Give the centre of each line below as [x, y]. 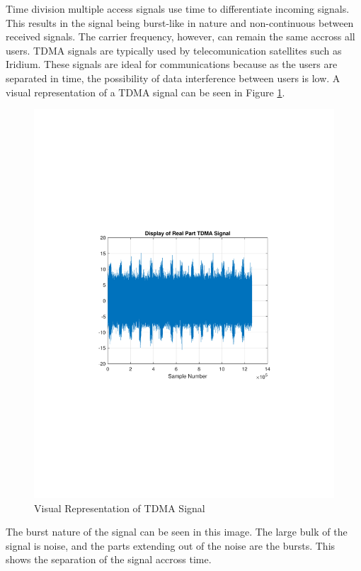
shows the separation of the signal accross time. [109, 559]
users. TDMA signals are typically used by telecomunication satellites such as [174, 50]
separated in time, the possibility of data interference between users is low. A [173, 78]
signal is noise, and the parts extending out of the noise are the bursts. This [171, 545]
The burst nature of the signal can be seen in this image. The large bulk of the [177, 532]
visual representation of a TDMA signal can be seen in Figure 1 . [145, 92]
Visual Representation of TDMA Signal [120, 508]
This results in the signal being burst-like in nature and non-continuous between [180, 22]
